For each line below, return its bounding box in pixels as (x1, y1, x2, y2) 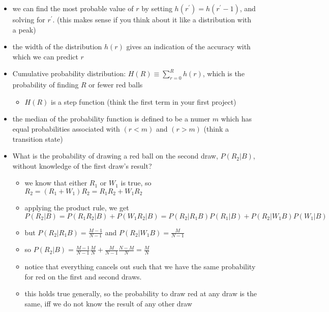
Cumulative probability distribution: (12, 68, 126, 79)
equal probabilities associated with (12, 123, 120, 134)
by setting (141, 3, 172, 13)
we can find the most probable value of (12, 3, 134, 13)
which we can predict (12, 51, 78, 61)
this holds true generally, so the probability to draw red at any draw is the (24, 288, 257, 299)
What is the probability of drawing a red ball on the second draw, (12, 150, 218, 161)
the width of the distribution (12, 41, 102, 52)
